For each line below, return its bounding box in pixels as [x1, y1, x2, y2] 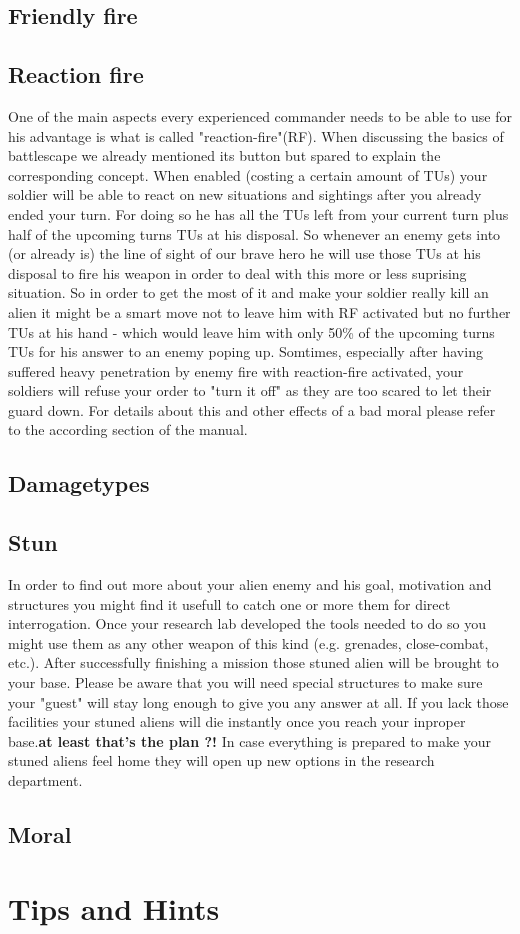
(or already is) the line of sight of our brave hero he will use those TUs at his [8, 243, 481, 264]
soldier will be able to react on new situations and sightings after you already [8, 184, 482, 205]
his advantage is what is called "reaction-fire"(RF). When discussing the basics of [8, 125, 504, 146]
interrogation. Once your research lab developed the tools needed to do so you [8, 613, 486, 634]
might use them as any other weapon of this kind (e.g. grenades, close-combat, [8, 632, 489, 653]
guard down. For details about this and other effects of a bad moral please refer [8, 399, 496, 420]
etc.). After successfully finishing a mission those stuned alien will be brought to [8, 652, 499, 673]
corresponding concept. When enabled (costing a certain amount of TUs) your [8, 164, 488, 185]
